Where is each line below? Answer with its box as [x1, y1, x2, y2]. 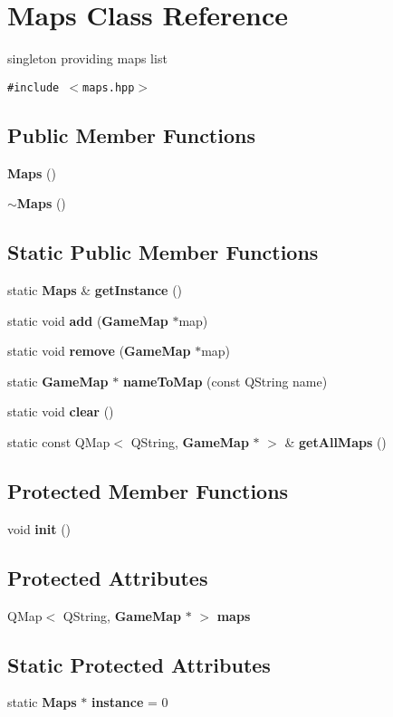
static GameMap [7, 371, 109, 390]
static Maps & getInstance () [7, 280, 183, 299]
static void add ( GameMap [7, 311, 168, 330]
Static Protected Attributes [7, 650, 271, 678]
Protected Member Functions [7, 476, 289, 504]
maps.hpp [82, 81, 135, 94]
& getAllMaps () [284, 432, 387, 451]
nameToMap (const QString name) [122, 371, 328, 390]
